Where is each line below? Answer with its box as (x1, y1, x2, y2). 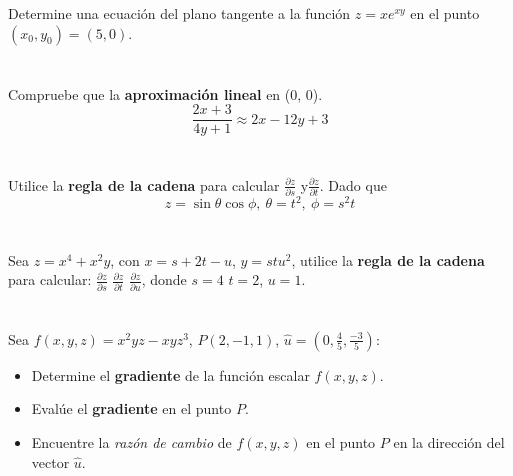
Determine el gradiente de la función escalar (31, 364, 310, 385)
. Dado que (319, 174, 387, 195)
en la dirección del (393, 431, 505, 452)
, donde (141, 269, 187, 290)
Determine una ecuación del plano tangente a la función (8, 3, 351, 23)
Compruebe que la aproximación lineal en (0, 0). (8, 83, 323, 104)
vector (31, 451, 70, 472)
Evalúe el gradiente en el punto (31, 398, 232, 419)
